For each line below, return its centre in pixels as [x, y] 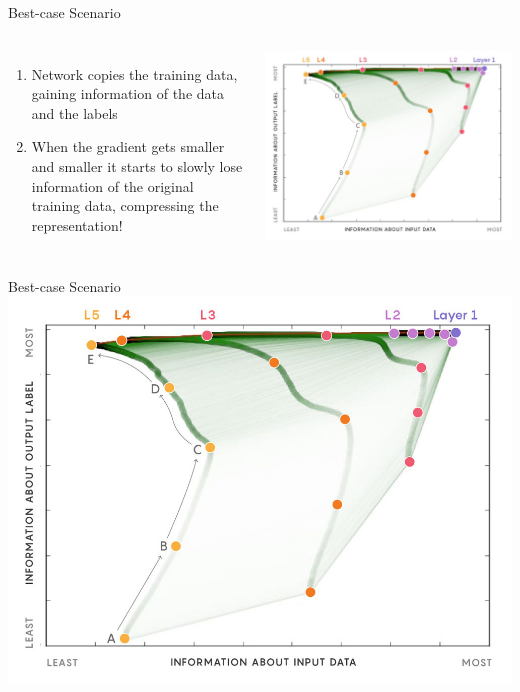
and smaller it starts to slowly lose [137, 165]
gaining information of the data [127, 93]
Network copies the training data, [134, 73]
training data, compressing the [125, 205]
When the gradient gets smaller [128, 146]
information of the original [112, 185]
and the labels [74, 112]
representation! [77, 224]
